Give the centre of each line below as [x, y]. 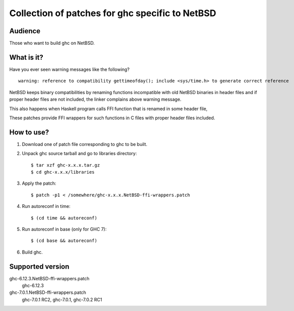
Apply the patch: [39, 183]
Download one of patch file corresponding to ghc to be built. [85, 144]
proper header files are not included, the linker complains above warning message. [95, 99]
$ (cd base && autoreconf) [64, 241]
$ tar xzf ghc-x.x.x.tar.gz [65, 165]
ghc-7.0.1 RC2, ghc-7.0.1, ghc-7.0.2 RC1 [62, 299]
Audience [25, 31]
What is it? [26, 57]
